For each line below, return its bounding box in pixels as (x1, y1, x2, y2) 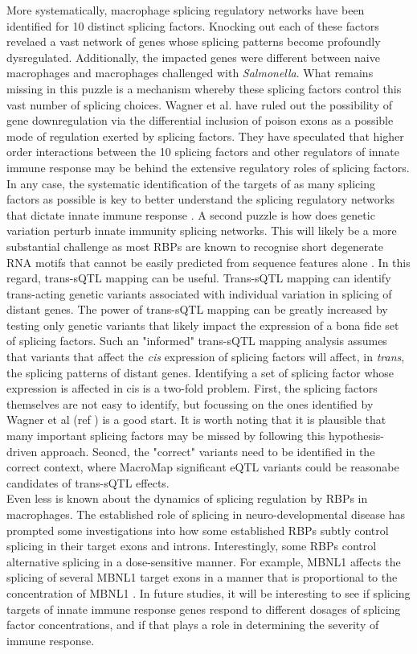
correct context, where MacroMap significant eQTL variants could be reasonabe (6, 459, 399, 475)
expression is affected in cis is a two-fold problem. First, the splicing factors (6, 380, 378, 397)
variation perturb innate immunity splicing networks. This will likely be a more (6, 222, 397, 239)
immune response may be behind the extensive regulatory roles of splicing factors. (6, 158, 410, 175)
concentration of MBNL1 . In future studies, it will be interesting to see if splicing (6, 584, 411, 601)
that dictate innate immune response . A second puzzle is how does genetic (6, 206, 375, 223)
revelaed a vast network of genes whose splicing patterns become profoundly (6, 33, 381, 50)
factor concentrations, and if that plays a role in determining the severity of (6, 616, 379, 633)
